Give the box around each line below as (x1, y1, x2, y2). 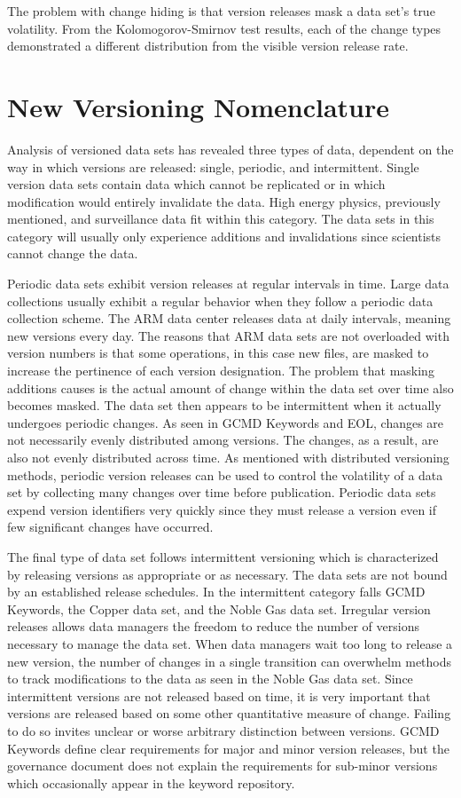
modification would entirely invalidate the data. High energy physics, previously (7, 192, 441, 210)
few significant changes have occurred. (7, 518, 214, 536)
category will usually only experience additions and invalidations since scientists (7, 226, 441, 245)
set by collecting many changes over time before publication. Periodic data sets (7, 483, 436, 502)
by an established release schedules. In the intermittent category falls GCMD (7, 582, 426, 601)
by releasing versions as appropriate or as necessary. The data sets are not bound (7, 565, 448, 583)
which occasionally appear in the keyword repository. (7, 773, 295, 792)
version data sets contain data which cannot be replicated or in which (7, 175, 386, 194)
